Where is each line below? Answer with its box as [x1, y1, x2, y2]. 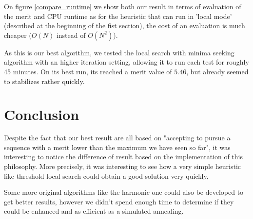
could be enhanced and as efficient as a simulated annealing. [4, 206, 184, 216]
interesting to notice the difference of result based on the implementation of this [4, 152, 243, 162]
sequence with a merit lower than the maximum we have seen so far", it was [4, 142, 231, 152]
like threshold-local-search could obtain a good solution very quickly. [4, 170, 209, 181]
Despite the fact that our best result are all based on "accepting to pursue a [4, 133, 231, 143]
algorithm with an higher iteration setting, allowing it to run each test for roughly [4, 57, 249, 67]
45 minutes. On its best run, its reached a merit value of [4, 66, 172, 76]
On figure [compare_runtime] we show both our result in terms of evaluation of [4, 1, 241, 11]
